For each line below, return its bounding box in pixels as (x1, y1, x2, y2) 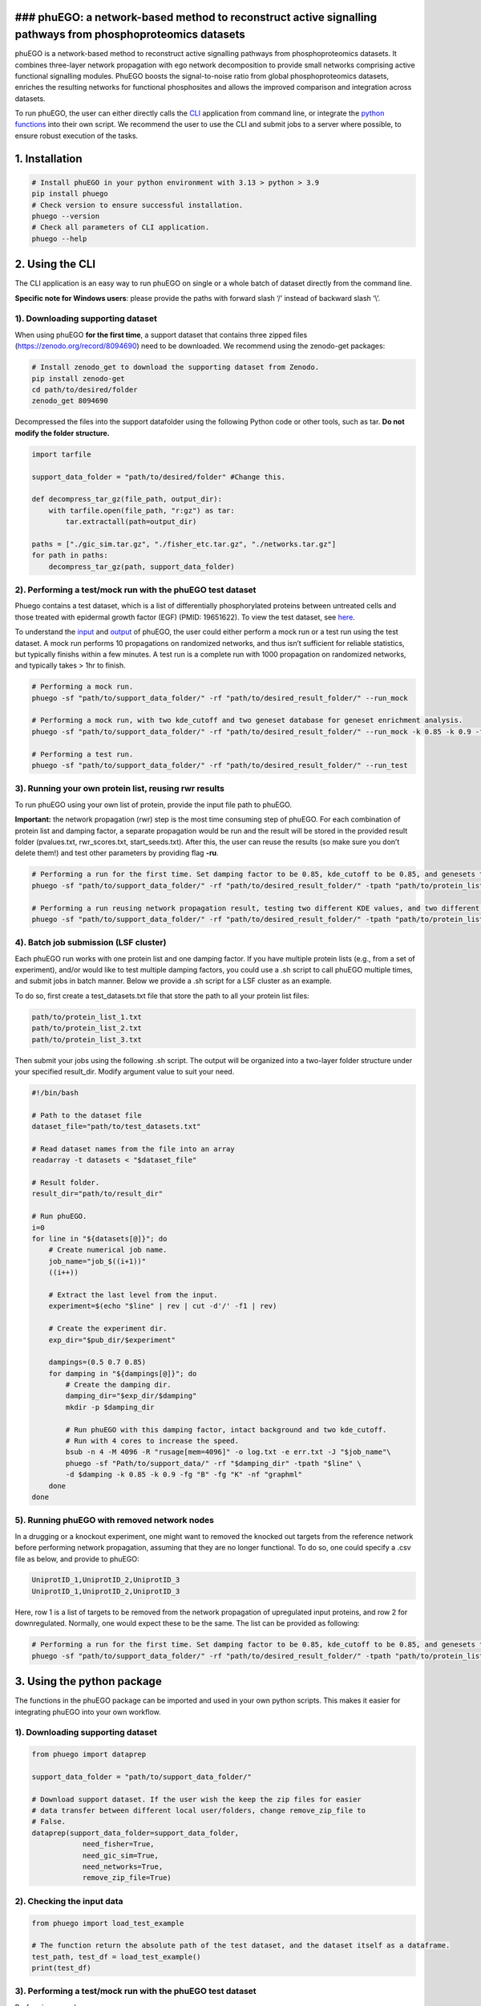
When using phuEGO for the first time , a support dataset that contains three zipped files (14, 330, 308, 339)
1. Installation (14, 152, 83, 165)
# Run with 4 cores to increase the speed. (65, 1436, 240, 1446)
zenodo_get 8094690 (31, 396, 108, 405)
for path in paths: (31, 550, 108, 560)
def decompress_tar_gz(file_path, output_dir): (31, 494, 222, 504)
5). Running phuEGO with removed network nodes (14, 1515, 214, 1526)
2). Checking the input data (14, 1895, 123, 1907)
